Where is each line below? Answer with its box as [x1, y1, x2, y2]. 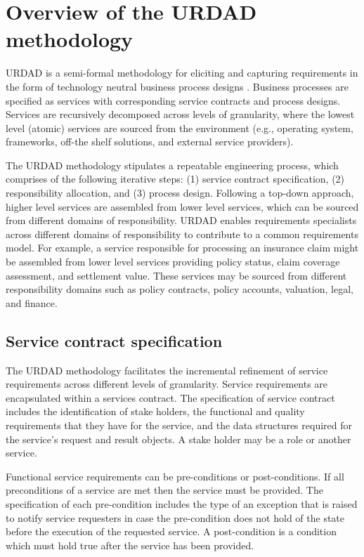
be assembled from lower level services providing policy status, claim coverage [6, 254, 340, 269]
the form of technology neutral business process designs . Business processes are [6, 79, 349, 93]
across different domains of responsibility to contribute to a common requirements [6, 226, 358, 241]
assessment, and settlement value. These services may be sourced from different [6, 268, 347, 282]
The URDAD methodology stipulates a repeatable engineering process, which [6, 157, 339, 172]
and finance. [6, 295, 58, 310]
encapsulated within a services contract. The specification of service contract [6, 390, 335, 405]
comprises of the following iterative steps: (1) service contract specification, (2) [6, 171, 345, 186]
